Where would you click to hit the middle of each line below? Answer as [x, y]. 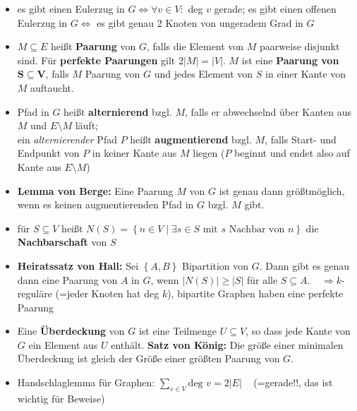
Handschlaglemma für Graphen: [86, 382]
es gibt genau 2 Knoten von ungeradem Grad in [200, 22]
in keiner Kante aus [134, 153]
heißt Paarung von [93, 46]
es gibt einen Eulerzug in [71, 8]
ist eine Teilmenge [178, 331]
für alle [262, 279]
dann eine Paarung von [67, 279]
